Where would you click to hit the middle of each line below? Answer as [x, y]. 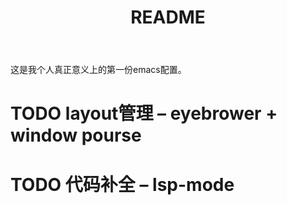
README [168, 17]
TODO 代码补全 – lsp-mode [122, 184]
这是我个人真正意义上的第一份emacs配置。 [98, 70]
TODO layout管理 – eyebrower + [144, 113]
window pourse [76, 135]
